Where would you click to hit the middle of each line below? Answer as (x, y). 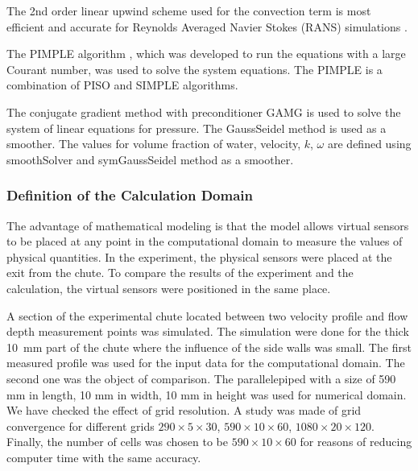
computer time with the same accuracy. (104, 457)
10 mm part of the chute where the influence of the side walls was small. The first (209, 347)
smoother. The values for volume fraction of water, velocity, (154, 144)
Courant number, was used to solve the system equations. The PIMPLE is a (195, 69)
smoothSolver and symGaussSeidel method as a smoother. (150, 159)
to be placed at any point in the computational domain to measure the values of (205, 241)
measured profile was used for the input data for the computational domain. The (206, 363)
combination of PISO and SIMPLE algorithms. (122, 85)
